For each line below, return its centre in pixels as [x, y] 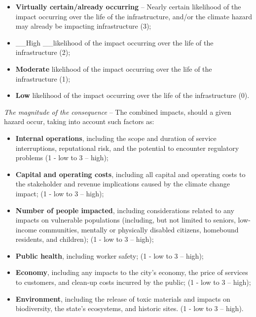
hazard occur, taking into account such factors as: [79, 121]
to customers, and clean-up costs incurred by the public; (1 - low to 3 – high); [133, 282]
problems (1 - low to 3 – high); [62, 158]
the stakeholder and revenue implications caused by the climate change [123, 184]
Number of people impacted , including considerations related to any [125, 210]
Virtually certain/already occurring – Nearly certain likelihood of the [128, 6]
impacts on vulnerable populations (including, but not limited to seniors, [126, 220]
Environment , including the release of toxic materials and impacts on [123, 298]
